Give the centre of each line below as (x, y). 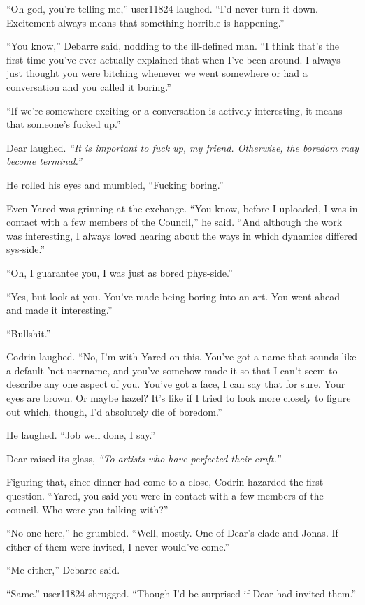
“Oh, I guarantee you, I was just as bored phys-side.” (120, 272)
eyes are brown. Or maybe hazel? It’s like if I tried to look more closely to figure (179, 398)
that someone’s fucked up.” (64, 124)
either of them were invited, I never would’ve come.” (118, 546)
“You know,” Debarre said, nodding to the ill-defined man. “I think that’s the (173, 46)
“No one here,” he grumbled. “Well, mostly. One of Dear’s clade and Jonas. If (172, 533)
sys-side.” (26, 249)
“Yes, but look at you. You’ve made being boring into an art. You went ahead (173, 296)
